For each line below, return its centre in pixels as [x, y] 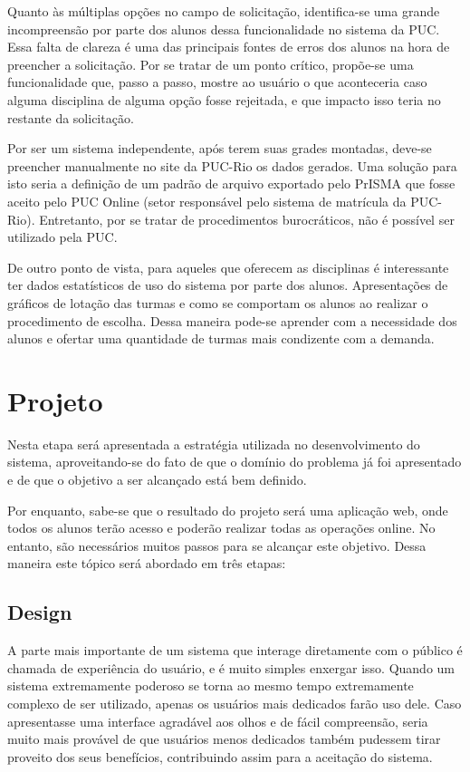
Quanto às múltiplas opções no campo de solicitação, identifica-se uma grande [224, 11]
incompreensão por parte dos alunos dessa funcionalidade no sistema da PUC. [224, 29]
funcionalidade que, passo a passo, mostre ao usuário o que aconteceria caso [217, 82]
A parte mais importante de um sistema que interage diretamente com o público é [235, 650]
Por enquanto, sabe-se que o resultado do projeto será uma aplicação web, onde [228, 510]
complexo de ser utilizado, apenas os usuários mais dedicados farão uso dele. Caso [235, 703]
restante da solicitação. [71, 117]
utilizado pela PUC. [62, 237]
